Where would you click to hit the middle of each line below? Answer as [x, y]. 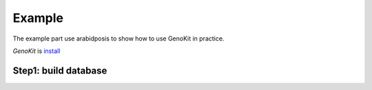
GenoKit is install [37, 51]
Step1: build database [60, 70]
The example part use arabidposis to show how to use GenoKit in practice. [118, 38]
